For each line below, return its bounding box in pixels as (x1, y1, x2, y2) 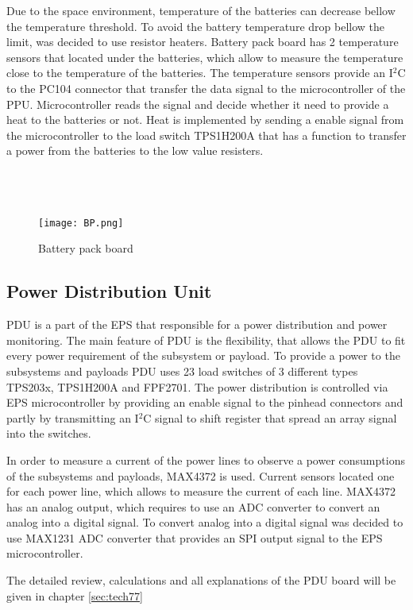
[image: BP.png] (38, 217, 124, 229)
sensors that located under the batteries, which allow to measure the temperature (6, 48, 403, 65)
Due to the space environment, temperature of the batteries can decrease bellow (6, 2, 396, 18)
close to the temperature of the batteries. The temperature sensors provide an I (6, 64, 393, 81)
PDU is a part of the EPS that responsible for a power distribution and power (6, 316, 388, 333)
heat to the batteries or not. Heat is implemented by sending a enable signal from (6, 111, 404, 128)
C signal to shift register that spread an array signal (143, 409, 397, 426)
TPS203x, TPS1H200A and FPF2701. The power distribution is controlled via (6, 378, 388, 395)
